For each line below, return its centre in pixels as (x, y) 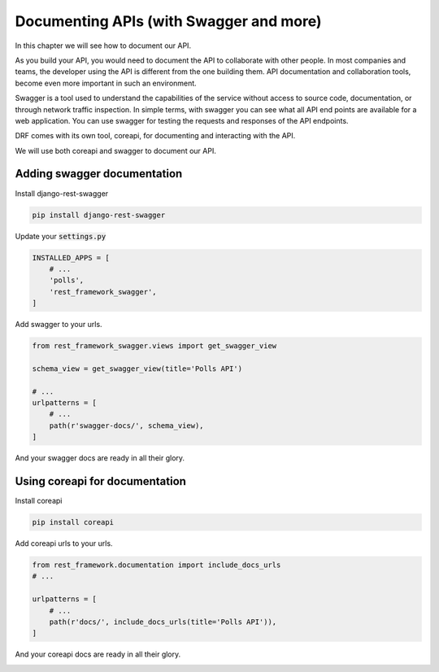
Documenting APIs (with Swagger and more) (168, 21)
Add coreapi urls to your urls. (64, 543)
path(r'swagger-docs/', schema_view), (126, 425)
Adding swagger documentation (99, 174)
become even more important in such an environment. (106, 83)
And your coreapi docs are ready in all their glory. (98, 654)
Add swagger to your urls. (59, 325)
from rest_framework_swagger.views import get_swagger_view (154, 346)
